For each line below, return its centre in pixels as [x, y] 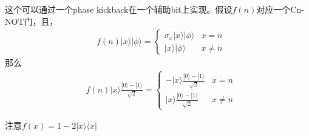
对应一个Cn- [280, 9]
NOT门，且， [32, 21]
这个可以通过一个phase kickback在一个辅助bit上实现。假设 [119, 9]
